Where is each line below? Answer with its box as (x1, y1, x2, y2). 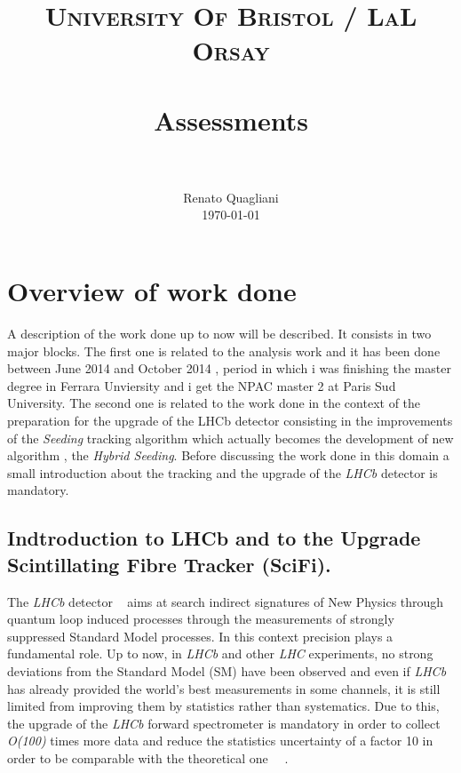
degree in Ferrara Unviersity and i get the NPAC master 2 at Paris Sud (7, 376, 396, 394)
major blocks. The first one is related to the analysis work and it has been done (7, 341, 441, 360)
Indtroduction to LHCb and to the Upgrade (7, 524, 421, 552)
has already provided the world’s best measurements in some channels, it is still (7, 679, 441, 697)
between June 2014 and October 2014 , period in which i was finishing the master (7, 359, 451, 378)
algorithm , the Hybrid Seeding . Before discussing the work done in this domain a (7, 446, 449, 465)
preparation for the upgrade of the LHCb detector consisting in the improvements (7, 410, 453, 429)
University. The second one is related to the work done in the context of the (7, 394, 421, 412)
